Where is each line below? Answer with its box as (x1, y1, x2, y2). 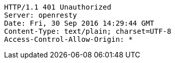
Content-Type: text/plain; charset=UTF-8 (4, 27, 171, 35)
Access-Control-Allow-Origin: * (4, 35, 133, 43)
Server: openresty (4, 11, 77, 19)
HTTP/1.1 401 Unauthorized (4, 3, 111, 11)
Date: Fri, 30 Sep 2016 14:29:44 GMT (4, 19, 155, 27)
